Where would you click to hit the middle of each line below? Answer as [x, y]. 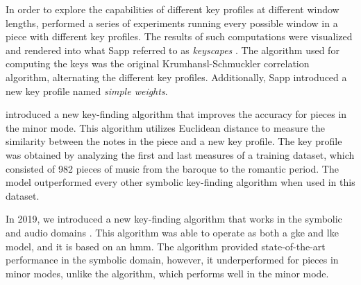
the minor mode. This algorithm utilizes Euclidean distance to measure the [165, 127]
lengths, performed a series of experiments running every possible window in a [172, 23]
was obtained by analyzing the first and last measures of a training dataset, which [180, 154]
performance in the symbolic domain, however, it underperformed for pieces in [172, 260]
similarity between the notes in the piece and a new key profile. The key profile [174, 141]
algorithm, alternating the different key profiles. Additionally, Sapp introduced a [176, 77]
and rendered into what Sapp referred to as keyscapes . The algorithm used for [173, 50]
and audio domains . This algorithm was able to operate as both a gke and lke [172, 232]
